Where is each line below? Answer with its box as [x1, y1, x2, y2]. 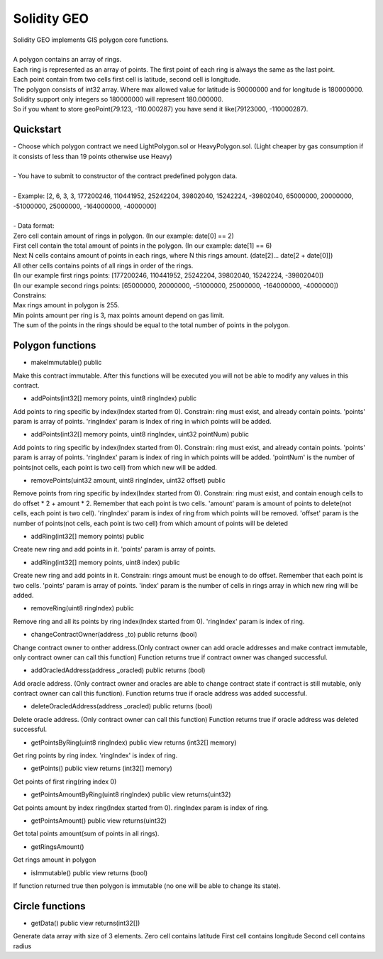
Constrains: [13, 291, 48, 300]
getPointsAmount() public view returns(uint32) [30, 816, 167, 825]
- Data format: [13, 221, 55, 230]
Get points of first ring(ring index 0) [13, 777, 117, 786]
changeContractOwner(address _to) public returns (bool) [30, 630, 198, 639]
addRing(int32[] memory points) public [30, 532, 145, 540]
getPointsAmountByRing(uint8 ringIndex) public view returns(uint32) [30, 790, 231, 799]
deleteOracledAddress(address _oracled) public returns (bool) [30, 702, 213, 711]
